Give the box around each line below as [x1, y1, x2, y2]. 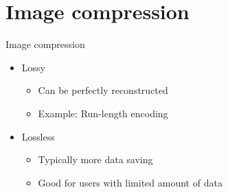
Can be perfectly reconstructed [38, 83, 168, 97]
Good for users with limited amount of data [38, 175, 223, 189]
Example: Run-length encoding [38, 106, 168, 120]
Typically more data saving [38, 152, 153, 167]
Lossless [21, 129, 55, 143]
